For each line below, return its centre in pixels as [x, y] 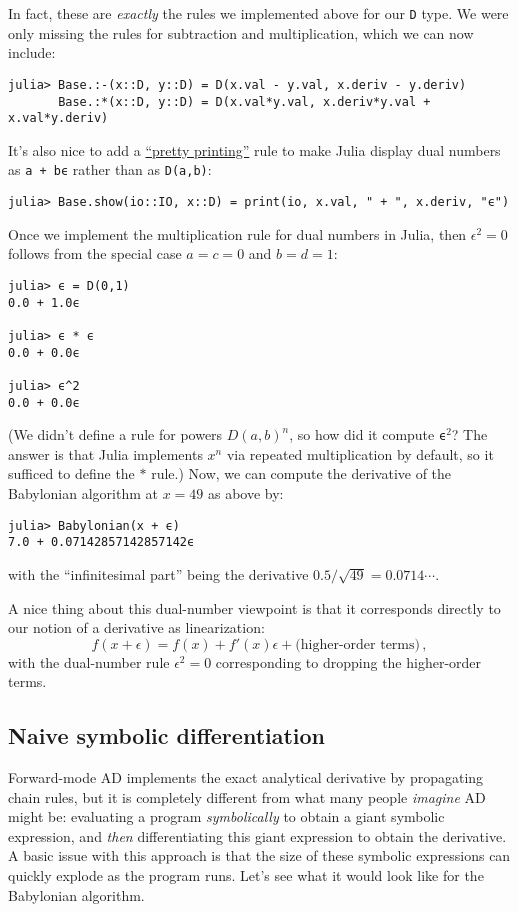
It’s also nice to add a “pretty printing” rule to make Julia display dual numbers [254, 149]
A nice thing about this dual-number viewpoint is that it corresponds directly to [254, 607]
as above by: [245, 493]
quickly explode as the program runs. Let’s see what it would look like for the [246, 875]
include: [32, 52]
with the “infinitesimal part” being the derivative [158, 573]
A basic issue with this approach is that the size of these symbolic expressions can [259, 855]
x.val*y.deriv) [58, 118]
